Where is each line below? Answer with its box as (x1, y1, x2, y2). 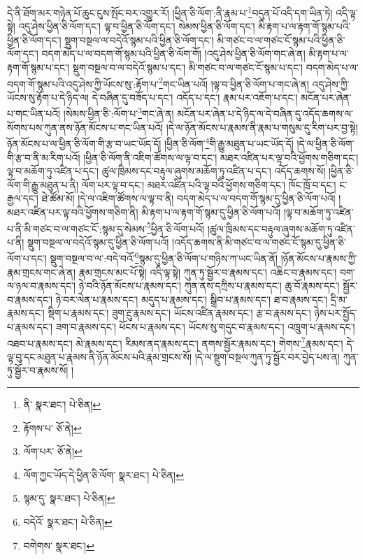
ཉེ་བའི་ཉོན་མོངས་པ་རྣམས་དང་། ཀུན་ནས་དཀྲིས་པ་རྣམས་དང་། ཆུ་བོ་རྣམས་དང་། (78, 278, 340, 293)
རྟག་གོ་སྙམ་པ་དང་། (7, 60, 70, 75)
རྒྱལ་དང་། (7, 191, 38, 206)
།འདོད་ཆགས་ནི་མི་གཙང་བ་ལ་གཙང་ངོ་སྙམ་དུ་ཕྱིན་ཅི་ (172, 234, 347, 249)
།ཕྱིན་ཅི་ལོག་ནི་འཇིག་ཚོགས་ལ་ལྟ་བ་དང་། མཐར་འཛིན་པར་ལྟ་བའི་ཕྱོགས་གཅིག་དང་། (83, 150, 359, 164)
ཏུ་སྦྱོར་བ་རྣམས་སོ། (7, 363, 69, 378)
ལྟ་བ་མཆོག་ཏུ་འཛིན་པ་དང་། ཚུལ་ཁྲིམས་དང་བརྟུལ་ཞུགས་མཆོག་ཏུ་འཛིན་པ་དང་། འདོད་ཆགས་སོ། (7, 164, 326, 178)
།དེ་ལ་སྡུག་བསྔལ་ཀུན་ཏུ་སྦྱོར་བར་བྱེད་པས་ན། (194, 349, 341, 364)
